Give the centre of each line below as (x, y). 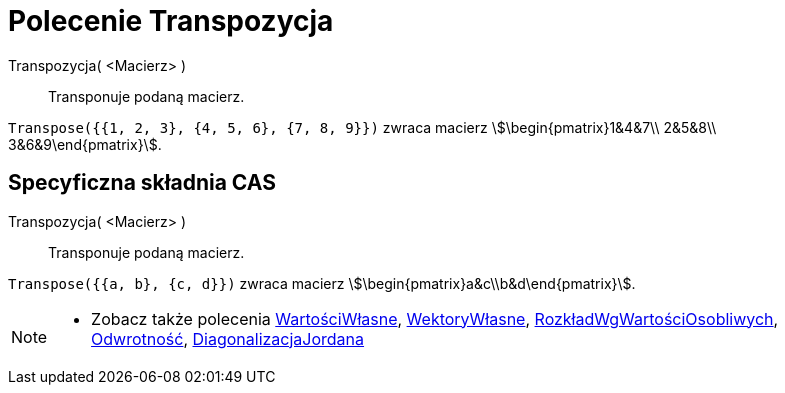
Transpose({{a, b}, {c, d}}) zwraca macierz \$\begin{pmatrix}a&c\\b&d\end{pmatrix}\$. (322, 283)
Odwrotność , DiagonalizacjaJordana (228, 338)
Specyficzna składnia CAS (142, 183)
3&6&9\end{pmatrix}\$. (85, 144)
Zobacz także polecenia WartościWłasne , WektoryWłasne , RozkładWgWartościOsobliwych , (435, 318)
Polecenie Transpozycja (171, 21)
